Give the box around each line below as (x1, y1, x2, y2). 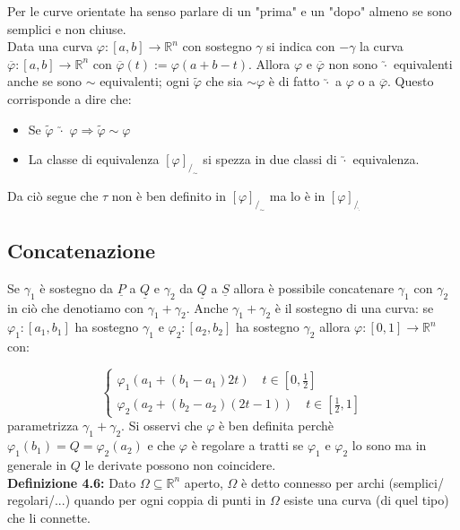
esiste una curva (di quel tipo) (283, 491, 449, 509)
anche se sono (7, 72, 82, 91)
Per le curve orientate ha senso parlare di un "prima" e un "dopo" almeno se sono (7, 2, 452, 20)
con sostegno (182, 37, 252, 56)
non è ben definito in (111, 186, 226, 204)
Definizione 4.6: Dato (7, 473, 136, 491)
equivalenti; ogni (100, 72, 190, 91)
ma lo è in (269, 186, 325, 204)
